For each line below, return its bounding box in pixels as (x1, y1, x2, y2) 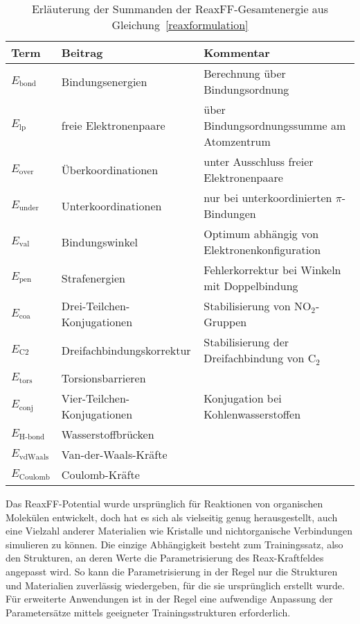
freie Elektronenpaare (61, 117, 165, 133)
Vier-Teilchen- (61, 390, 130, 406)
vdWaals (19, 453, 49, 461)
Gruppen (204, 314, 247, 330)
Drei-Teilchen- (61, 298, 130, 314)
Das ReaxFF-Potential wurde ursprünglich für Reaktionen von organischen (6, 496, 323, 510)
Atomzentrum (204, 133, 271, 149)
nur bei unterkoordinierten (204, 189, 332, 205)
